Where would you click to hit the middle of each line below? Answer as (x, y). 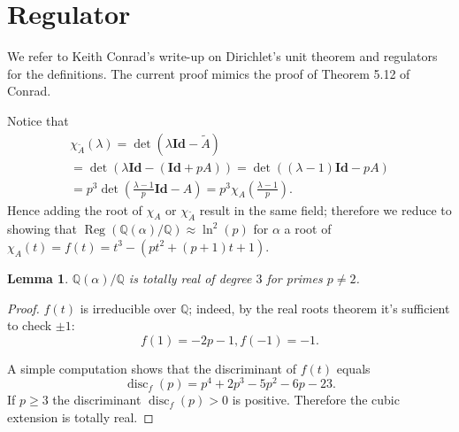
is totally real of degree (190, 278)
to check (30, 325)
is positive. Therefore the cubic (316, 400)
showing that (42, 229)
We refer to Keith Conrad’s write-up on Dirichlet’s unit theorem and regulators (222, 56)
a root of (308, 229)
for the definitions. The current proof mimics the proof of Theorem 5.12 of (209, 73)
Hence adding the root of (75, 209)
